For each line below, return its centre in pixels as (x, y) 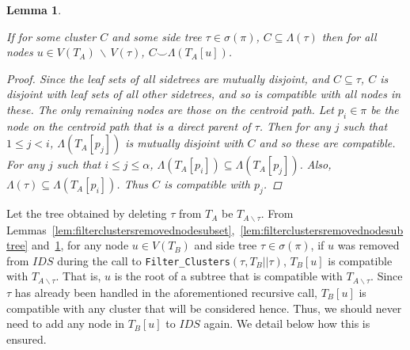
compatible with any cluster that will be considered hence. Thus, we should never (204, 308)
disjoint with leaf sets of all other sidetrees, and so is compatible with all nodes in (204, 94)
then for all (349, 36)
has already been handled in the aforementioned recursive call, (166, 292)
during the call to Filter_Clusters (144, 260)
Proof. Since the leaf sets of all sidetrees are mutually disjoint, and (168, 78)
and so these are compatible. (327, 143)
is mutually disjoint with (184, 143)
